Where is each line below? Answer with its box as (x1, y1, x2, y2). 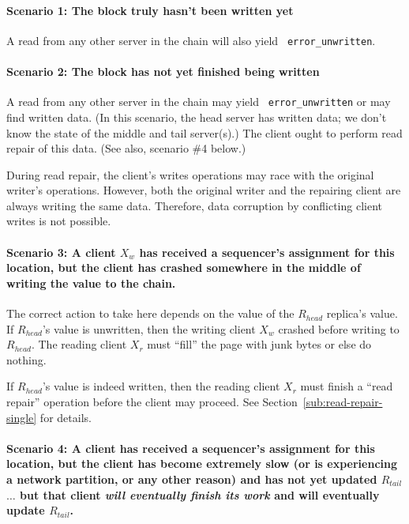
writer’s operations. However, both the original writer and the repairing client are (6, 182, 401, 198)
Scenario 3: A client (6, 243, 116, 260)
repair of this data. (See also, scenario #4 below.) (6, 140, 246, 156)
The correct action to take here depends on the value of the (6, 305, 295, 322)
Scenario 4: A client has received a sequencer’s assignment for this (6, 439, 375, 456)
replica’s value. (326, 305, 398, 322)
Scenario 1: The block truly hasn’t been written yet (6, 2, 294, 18)
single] (6, 409, 37, 425)
